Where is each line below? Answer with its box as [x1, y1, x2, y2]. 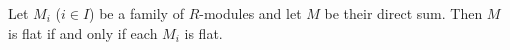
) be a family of [89, 3, 184, 23]
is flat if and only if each [8, 22, 158, 43]
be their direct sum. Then [324, 3, 483, 23]
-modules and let [199, 3, 302, 23]
